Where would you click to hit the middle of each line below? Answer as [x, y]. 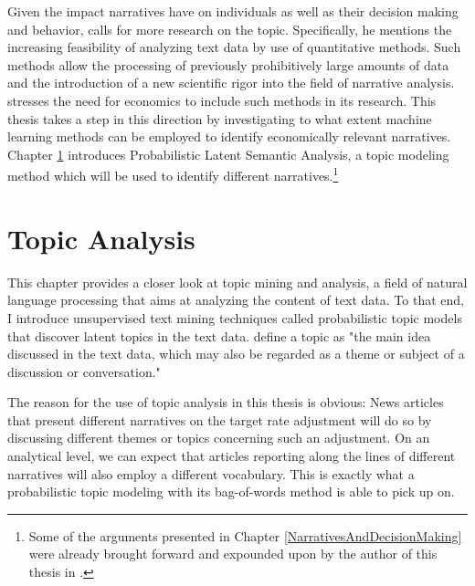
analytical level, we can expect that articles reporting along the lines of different [232, 456]
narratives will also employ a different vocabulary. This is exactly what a [211, 473]
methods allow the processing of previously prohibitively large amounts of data [228, 64]
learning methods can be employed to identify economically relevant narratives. [229, 136]
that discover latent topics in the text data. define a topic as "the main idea [219, 335]
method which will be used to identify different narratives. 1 [173, 174]
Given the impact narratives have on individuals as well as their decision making [233, 11]
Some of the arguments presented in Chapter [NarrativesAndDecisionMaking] [245, 535]
